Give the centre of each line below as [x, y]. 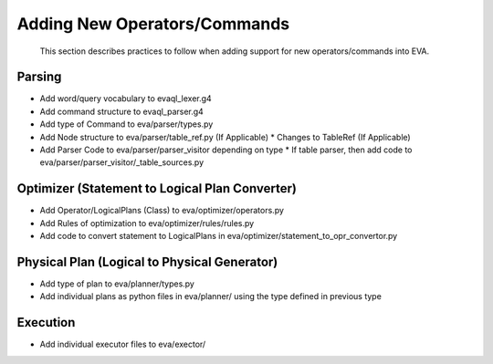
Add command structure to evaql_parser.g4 [122, 111]
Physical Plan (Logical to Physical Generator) [147, 261]
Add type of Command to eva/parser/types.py [126, 124]
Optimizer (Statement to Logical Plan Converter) [157, 188]
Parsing [39, 77]
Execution [46, 322]
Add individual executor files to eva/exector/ [123, 344]
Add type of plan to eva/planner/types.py [117, 284]
